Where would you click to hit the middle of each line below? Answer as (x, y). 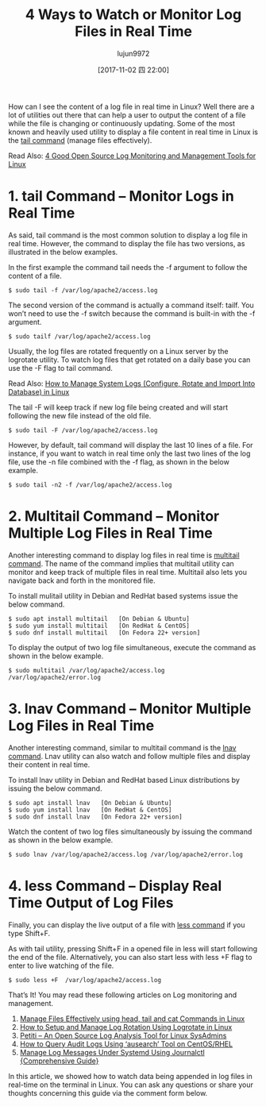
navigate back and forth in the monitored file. (82, 580)
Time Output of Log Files (91, 902)
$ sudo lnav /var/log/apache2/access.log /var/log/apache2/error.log (126, 854)
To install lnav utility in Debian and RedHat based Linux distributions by (124, 780)
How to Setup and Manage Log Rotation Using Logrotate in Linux (126, 1027)
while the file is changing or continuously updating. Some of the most (122, 123)
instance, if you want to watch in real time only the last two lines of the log (129, 453)
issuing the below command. (55, 788)
